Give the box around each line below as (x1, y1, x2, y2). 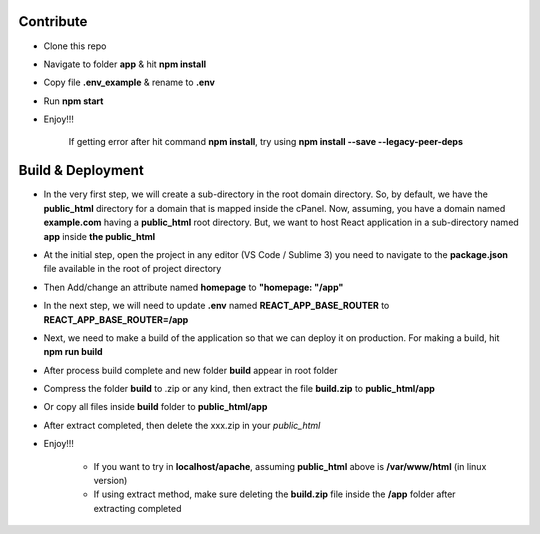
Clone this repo (43, 40, 107, 52)
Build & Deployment (18, 162, 144, 179)
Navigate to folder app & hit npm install (43, 58, 207, 70)
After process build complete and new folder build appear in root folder (43, 364, 339, 376)
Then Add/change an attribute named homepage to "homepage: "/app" (43, 281, 344, 293)
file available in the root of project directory (43, 263, 222, 275)
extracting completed (93, 502, 182, 514)
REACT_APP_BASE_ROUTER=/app (43, 313, 189, 325)
